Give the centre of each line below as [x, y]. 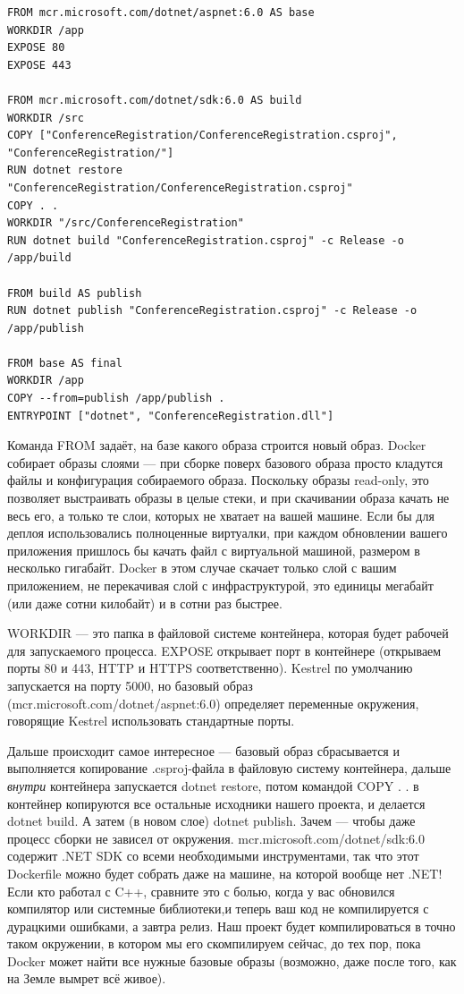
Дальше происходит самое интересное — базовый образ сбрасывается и [203, 750]
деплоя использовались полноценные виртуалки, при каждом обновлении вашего [228, 533]
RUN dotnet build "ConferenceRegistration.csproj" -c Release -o [206, 240]
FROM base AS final [65, 363]
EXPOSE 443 [39, 65]
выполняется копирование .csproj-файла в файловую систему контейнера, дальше [229, 768]
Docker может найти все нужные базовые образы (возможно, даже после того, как [232, 960]
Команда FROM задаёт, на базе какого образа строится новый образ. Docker [217, 445]
